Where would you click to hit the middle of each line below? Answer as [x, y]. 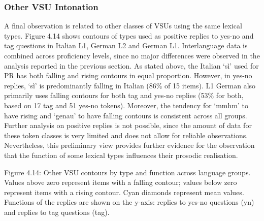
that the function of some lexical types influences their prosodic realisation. [121, 155]
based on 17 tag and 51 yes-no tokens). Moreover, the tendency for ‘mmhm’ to [126, 105]
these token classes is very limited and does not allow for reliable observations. [126, 135]
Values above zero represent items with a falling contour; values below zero [121, 182]
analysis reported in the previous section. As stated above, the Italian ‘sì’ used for [131, 65]
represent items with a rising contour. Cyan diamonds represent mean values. [124, 192]
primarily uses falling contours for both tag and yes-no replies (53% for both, [124, 95]
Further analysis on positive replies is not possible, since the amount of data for [128, 125]
